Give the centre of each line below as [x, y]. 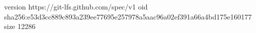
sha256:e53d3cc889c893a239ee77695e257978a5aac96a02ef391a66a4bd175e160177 [128, 16]
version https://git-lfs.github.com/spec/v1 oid [76, 6]
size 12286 [20, 26]
